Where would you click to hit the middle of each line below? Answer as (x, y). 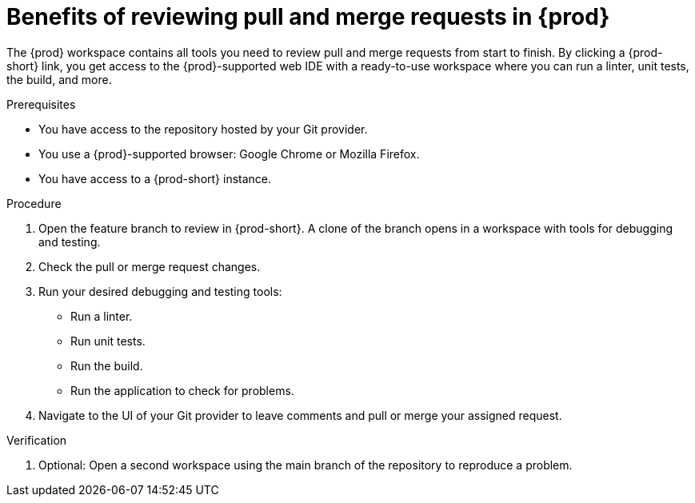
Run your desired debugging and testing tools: (160, 291)
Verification (37, 440)
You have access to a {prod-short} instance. (155, 178)
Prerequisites (41, 104)
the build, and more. (59, 79)
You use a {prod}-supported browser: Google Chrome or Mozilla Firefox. (229, 154)
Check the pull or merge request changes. (150, 266)
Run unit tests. (108, 341)
